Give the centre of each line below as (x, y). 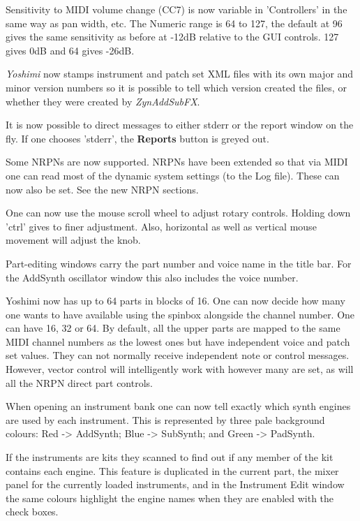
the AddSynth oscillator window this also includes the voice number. (152, 277)
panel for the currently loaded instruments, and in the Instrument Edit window (175, 484)
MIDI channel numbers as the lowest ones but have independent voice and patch (178, 341)
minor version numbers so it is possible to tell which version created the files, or (176, 87)
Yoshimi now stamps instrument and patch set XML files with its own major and (180, 74)
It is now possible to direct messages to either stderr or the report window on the (180, 125)
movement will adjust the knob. (73, 240)
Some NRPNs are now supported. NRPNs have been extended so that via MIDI (177, 162)
